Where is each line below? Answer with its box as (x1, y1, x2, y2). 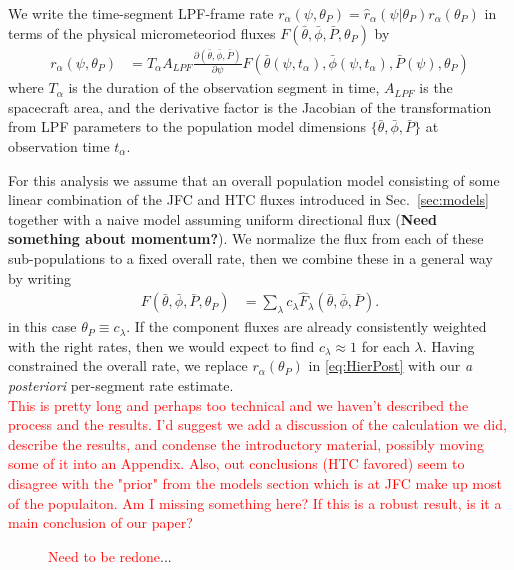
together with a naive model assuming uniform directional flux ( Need (8, 208, 437, 229)
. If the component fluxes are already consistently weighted (126, 316, 487, 337)
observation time (8, 136, 110, 157)
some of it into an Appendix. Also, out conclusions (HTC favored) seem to (8, 453, 465, 474)
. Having (422, 335, 475, 356)
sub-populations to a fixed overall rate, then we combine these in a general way (8, 248, 493, 268)
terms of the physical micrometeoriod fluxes (8, 22, 276, 43)
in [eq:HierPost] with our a (308, 355, 473, 376)
